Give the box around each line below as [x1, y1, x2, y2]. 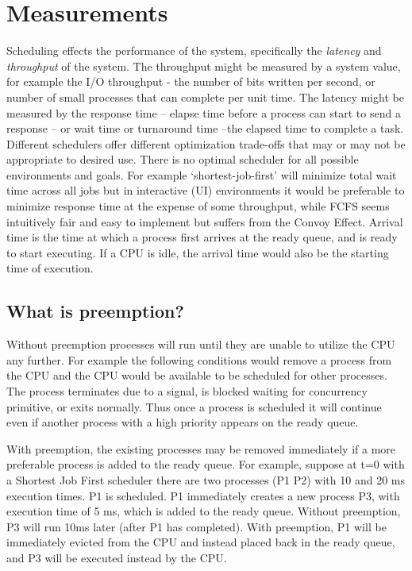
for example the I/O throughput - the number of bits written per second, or [6, 73, 375, 90]
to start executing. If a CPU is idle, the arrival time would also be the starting [6, 244, 389, 260]
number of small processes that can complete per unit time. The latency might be [6, 88, 404, 105]
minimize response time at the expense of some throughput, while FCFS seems [6, 198, 390, 214]
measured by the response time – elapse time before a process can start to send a [6, 104, 401, 121]
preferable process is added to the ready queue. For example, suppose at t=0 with [6, 456, 405, 473]
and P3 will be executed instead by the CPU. [6, 549, 227, 565]
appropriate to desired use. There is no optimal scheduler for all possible [6, 151, 359, 168]
